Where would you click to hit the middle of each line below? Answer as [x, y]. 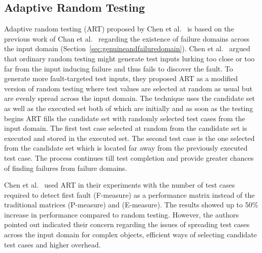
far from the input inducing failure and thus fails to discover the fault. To [119, 68]
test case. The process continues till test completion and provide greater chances [129, 157]
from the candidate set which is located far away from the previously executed [126, 148]
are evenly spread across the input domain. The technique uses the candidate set [130, 98]
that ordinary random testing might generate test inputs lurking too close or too [129, 58]
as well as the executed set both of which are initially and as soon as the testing [129, 108]
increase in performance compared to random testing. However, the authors [122, 214]
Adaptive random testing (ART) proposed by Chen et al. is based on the [119, 29]
